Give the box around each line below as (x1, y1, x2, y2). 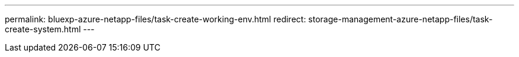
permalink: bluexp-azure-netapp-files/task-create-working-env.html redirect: (5, 14, 306, 24)
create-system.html (5, 24, 81, 34)
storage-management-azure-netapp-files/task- (308, 14, 493, 24)
